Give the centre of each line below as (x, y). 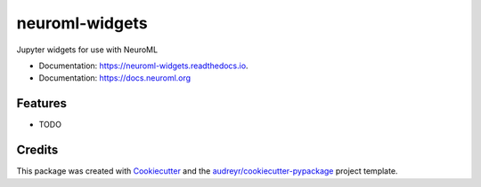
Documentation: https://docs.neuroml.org (115, 78)
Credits (37, 150)
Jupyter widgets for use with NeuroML (87, 50)
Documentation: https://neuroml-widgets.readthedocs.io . (143, 66)
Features (41, 103)
